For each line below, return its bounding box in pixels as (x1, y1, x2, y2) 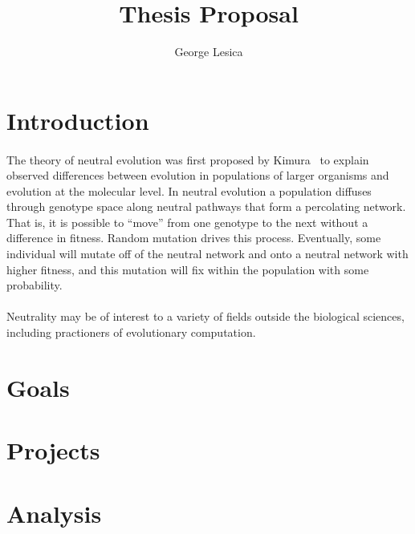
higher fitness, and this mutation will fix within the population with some (6, 261, 369, 277)
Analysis (6, 496, 102, 529)
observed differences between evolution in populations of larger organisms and (6, 167, 389, 184)
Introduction (6, 103, 149, 136)
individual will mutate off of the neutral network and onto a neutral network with (6, 245, 409, 262)
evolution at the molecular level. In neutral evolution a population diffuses (6, 182, 372, 199)
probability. (6, 277, 63, 293)
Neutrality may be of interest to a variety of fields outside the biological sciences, (6, 308, 405, 325)
